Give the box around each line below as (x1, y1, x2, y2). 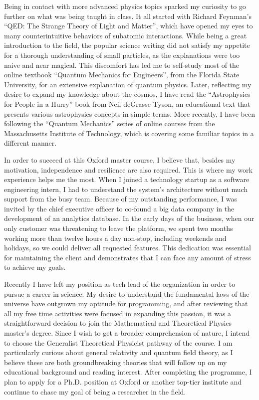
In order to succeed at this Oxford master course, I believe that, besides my (4, 154, 236, 165)
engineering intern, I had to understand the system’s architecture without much (4, 184, 248, 194)
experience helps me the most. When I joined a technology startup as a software (4, 174, 250, 185)
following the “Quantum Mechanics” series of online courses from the (4, 118, 215, 129)
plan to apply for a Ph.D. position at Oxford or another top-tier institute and (4, 376, 242, 387)
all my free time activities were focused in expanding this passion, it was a (4, 308, 232, 318)
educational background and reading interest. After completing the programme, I (4, 367, 252, 377)
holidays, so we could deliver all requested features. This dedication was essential (4, 242, 251, 253)
